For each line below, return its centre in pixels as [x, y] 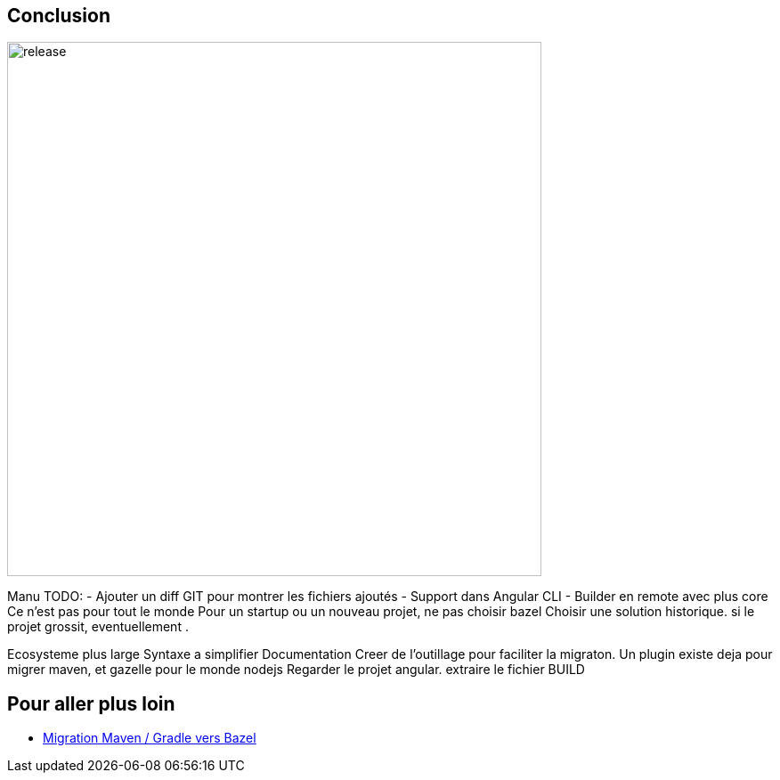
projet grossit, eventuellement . [98, 627]
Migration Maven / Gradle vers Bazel [150, 738]
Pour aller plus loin [91, 703]
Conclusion [59, 16]
